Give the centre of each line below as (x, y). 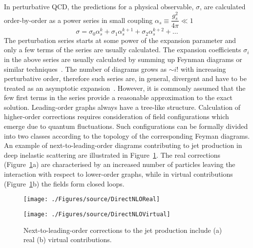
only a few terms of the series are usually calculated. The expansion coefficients (123, 50)
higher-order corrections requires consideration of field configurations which (116, 116)
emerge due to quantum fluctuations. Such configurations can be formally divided (126, 126)
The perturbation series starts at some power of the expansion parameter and (120, 40)
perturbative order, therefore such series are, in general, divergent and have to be (125, 78)
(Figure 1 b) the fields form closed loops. (64, 183)
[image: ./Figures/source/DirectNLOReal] (92, 199)
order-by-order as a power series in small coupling (78, 20)
